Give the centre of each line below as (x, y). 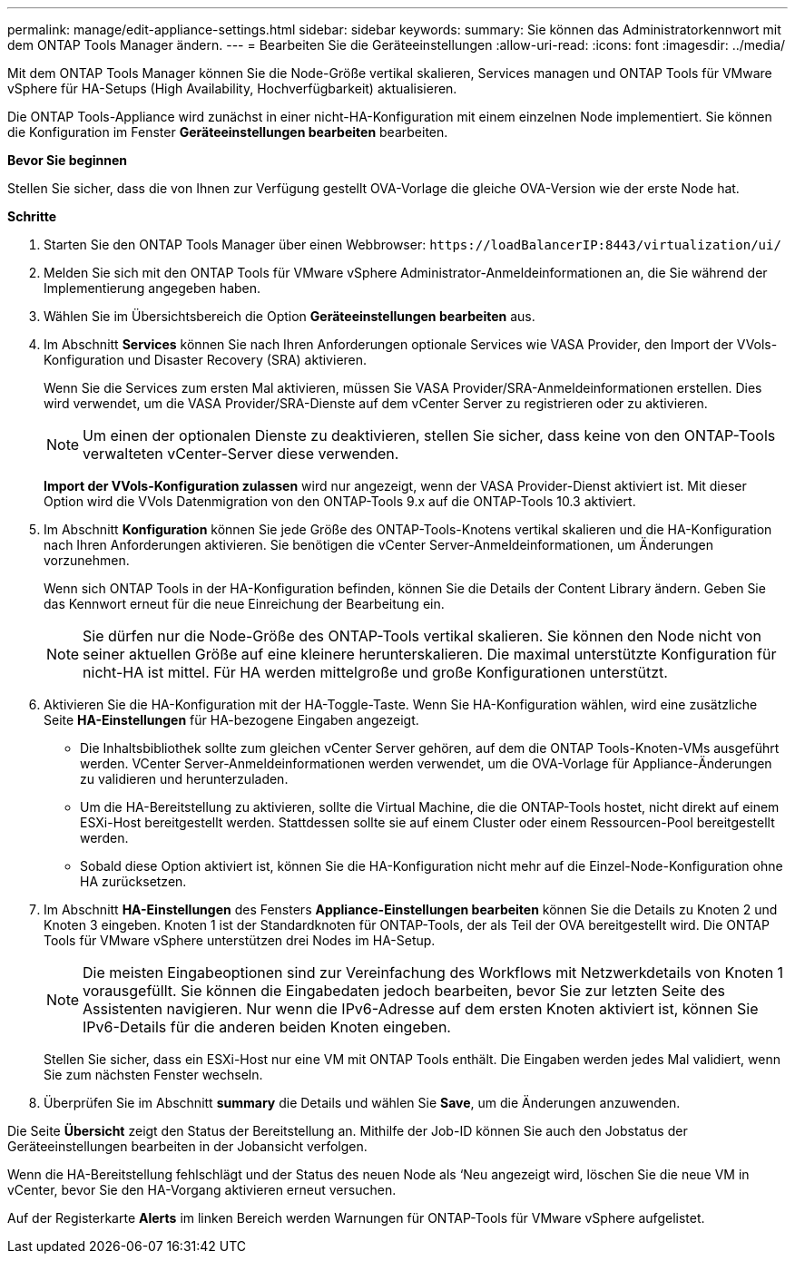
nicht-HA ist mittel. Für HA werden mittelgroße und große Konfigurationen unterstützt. (375, 672)
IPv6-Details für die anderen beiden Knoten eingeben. (267, 1027)
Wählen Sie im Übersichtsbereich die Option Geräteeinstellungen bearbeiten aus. (290, 316)
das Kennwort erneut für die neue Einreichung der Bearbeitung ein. (244, 604)
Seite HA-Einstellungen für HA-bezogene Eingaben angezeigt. (231, 720)
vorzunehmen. (87, 560)
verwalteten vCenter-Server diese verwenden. (241, 454)
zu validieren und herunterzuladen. (184, 779)
